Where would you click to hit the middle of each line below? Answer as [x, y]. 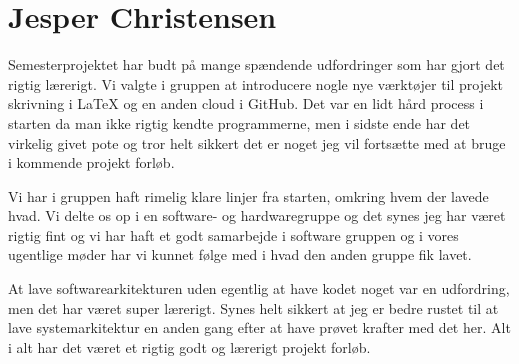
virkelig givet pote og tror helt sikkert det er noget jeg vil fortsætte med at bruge [257, 142]
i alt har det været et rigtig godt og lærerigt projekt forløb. [189, 346]
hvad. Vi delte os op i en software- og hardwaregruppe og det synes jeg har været [257, 215]
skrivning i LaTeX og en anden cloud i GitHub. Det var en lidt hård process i [246, 103]
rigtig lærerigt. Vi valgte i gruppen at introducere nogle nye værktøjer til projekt [256, 83]
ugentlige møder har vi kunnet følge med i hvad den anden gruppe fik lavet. [240, 254]
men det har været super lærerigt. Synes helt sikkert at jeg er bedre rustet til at [253, 307]
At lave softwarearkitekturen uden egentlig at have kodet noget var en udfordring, [259, 288]
